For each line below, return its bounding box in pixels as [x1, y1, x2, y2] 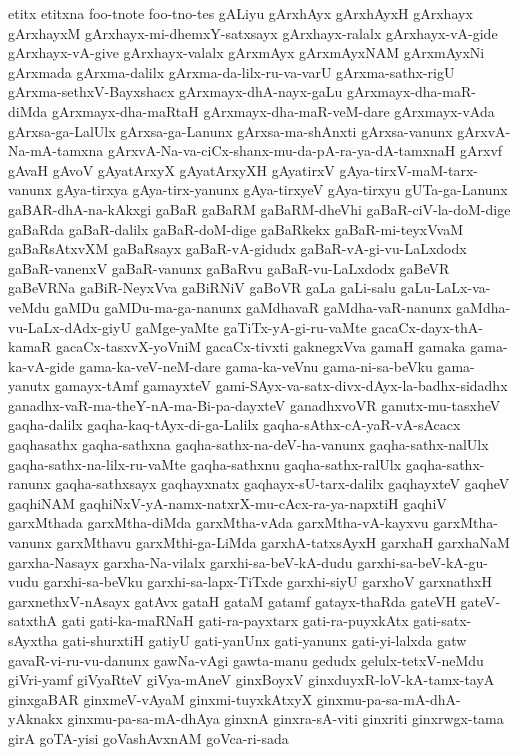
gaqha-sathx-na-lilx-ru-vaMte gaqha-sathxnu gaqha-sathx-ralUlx [8, 453, 402, 474]
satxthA [8, 610, 58, 631]
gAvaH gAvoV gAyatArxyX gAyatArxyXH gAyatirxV [8, 159, 335, 180]
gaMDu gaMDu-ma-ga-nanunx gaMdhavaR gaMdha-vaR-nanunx [54, 296, 452, 317]
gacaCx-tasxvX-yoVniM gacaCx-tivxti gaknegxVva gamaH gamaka [56, 336, 466, 357]
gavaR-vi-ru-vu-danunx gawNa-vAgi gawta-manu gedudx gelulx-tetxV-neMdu [8, 649, 484, 670]
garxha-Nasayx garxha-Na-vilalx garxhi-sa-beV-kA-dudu [8, 551, 353, 572]
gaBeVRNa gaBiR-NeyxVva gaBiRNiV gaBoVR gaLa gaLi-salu [8, 277, 396, 298]
